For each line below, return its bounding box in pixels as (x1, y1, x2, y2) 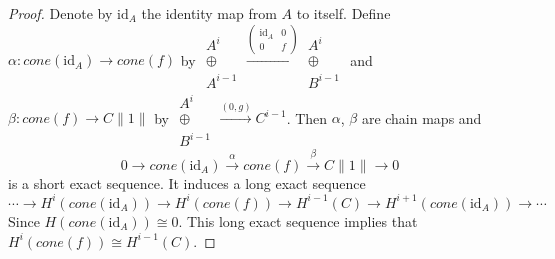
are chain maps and (361, 107, 482, 128)
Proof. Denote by (8, 3, 113, 23)
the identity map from (141, 3, 277, 23)
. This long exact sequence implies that (178, 210, 418, 231)
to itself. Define (296, 3, 391, 23)
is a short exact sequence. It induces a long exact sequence (8, 172, 366, 193)
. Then (286, 107, 328, 128)
